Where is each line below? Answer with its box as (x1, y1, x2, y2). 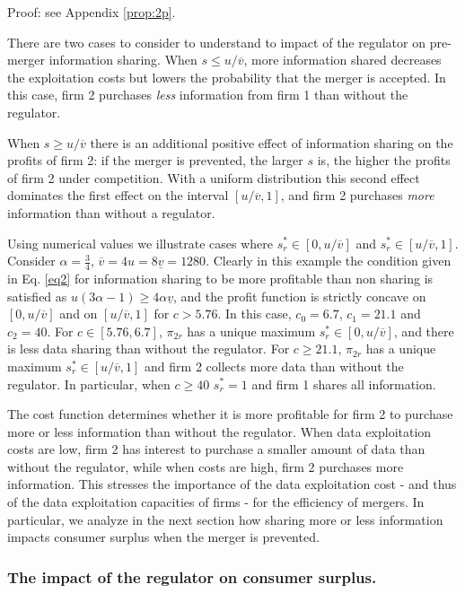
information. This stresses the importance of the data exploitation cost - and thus (7, 475, 457, 493)
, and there (393, 321, 454, 340)
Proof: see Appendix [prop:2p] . (7, 3, 176, 21)
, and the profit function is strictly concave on (173, 286, 426, 305)
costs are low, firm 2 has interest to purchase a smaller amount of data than (7, 440, 426, 458)
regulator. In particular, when (7, 374, 171, 393)
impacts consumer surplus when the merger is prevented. (7, 528, 320, 546)
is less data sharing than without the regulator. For (7, 339, 290, 358)
